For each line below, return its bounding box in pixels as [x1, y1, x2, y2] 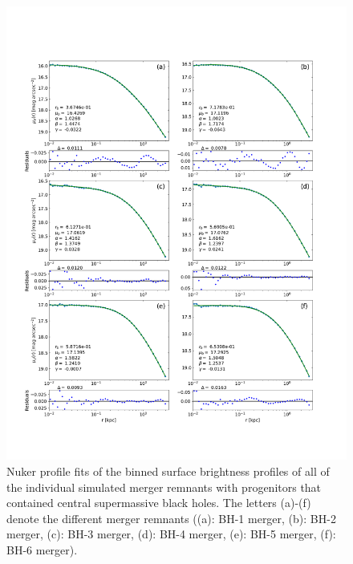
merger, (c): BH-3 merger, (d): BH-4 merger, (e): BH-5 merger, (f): [6, 525, 336, 542]
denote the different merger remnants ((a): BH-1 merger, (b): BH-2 [6, 509, 336, 526]
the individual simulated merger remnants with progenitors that [6, 478, 322, 495]
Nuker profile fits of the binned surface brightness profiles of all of [6, 462, 330, 479]
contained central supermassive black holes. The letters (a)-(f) [6, 494, 311, 511]
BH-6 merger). [6, 541, 78, 558]
